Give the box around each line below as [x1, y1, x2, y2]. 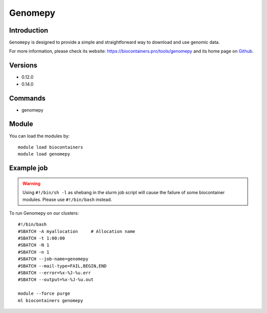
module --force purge [18, 291, 70, 296]
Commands [9, 94, 46, 102]
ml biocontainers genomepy [18, 298, 84, 303]
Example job [9, 164, 48, 172]
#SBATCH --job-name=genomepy [18, 256, 89, 262]
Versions [9, 61, 38, 70]
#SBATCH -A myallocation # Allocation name [18, 229, 135, 234]
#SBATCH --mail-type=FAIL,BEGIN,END [18, 263, 107, 269]
